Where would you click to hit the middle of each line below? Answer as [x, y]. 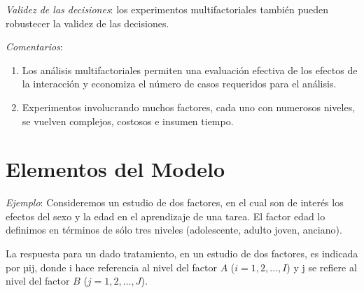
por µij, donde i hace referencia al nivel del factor [111, 267]
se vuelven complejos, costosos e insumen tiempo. [128, 121]
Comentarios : [34, 47]
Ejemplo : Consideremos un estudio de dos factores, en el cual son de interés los [175, 202]
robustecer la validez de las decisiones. [87, 23]
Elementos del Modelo [115, 169]
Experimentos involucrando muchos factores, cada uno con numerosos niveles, [189, 107]
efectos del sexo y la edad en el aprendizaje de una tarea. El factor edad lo [166, 216]
